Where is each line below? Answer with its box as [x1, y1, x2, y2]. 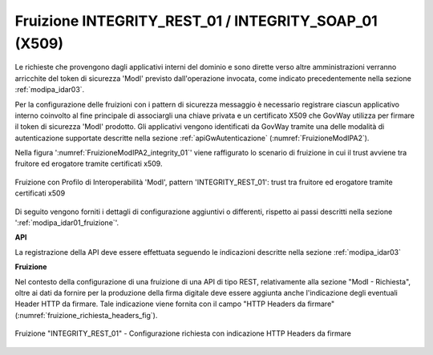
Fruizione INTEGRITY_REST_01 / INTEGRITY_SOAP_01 [14, 12, 378, 30]
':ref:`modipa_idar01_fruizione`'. [14, 218, 119, 228]
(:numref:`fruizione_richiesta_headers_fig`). [14, 310, 158, 320]
